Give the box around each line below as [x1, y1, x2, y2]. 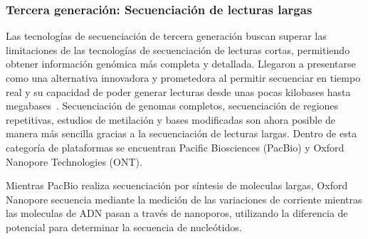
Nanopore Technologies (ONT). [6, 154, 142, 169]
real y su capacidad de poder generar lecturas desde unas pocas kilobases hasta [6, 84, 351, 99]
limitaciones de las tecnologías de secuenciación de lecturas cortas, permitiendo [6, 42, 350, 57]
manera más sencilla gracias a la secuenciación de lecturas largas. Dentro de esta [6, 126, 357, 141]
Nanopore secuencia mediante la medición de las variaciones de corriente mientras [6, 191, 362, 206]
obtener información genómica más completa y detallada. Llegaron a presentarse [6, 56, 356, 71]
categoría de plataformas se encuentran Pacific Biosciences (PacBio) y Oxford [6, 139, 345, 154]
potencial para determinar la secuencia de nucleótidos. [6, 219, 242, 234]
